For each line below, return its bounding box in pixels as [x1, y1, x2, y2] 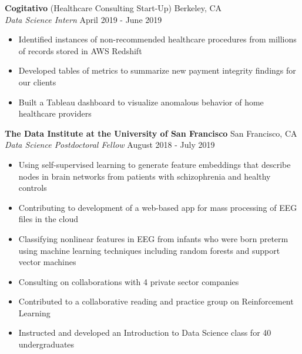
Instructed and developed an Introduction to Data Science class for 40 [18, 326, 271, 339]
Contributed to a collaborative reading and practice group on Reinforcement [18, 295, 294, 307]
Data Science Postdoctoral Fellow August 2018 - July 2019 [5, 138, 215, 151]
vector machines [18, 256, 76, 268]
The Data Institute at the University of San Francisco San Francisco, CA [5, 127, 297, 139]
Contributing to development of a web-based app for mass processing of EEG [18, 201, 297, 213]
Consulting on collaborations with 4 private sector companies [18, 275, 239, 287]
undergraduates [18, 338, 75, 350]
